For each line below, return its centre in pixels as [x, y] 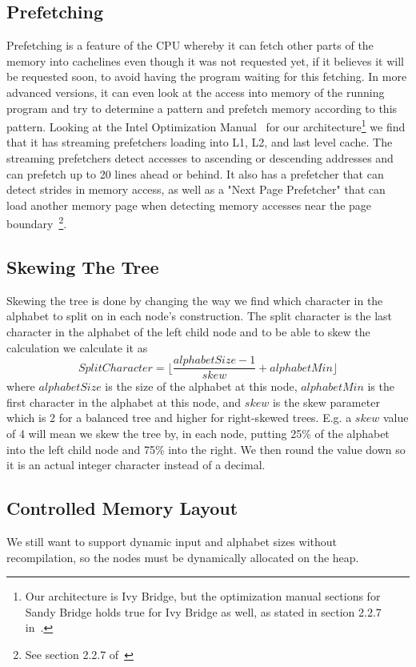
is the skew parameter [326, 402]
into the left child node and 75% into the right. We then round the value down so [206, 449]
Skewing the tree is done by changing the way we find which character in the [195, 300]
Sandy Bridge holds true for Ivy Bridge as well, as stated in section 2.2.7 [203, 611]
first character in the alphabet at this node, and [124, 402]
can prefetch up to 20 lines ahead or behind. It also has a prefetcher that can [195, 173]
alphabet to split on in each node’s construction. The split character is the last [200, 316]
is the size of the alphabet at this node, [201, 386]
